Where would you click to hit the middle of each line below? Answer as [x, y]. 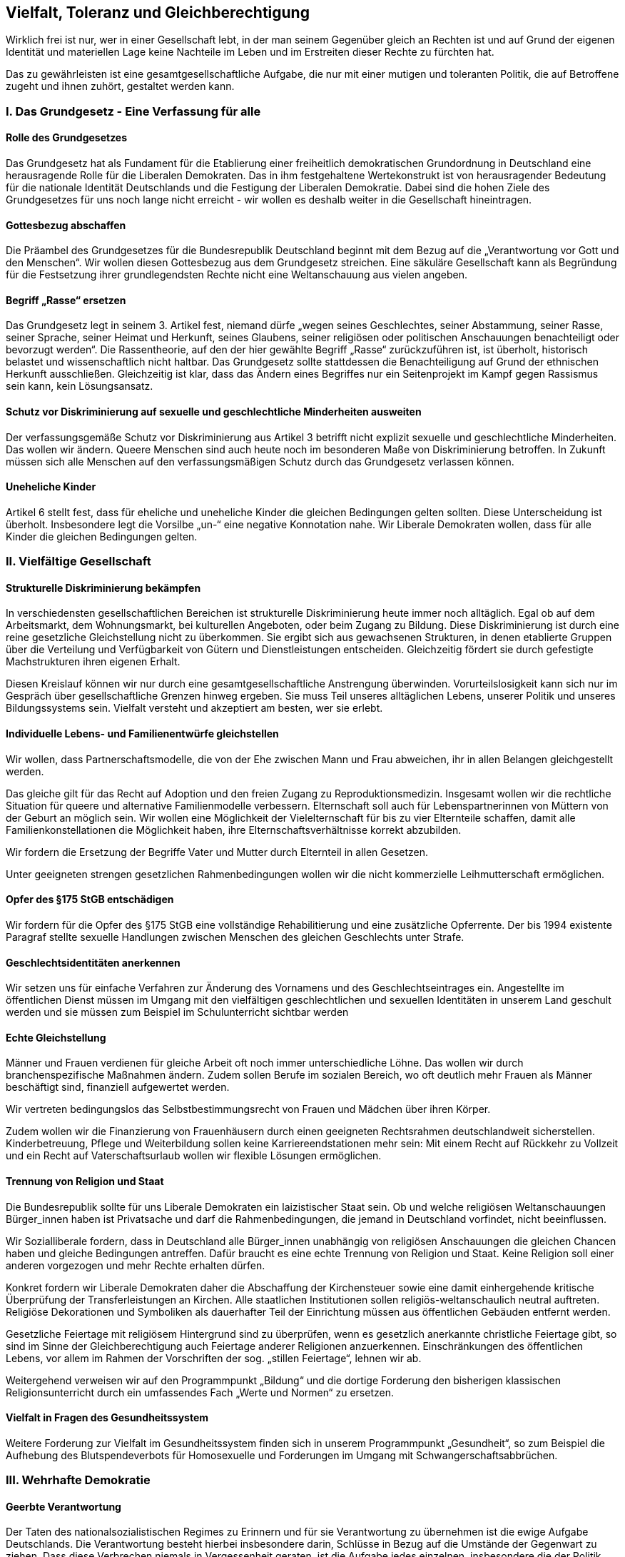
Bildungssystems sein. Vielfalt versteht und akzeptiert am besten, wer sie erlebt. [194, 708]
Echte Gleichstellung [56, 1037]
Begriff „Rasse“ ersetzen [66, 300]
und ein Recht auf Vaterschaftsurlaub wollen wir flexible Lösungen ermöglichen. [194, 1156]
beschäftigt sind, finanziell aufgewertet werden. [118, 1087]
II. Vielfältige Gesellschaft [78, 561]
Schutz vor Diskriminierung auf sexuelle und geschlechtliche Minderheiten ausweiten [214, 412]
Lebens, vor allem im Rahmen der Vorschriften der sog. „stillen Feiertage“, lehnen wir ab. [214, 1358]
